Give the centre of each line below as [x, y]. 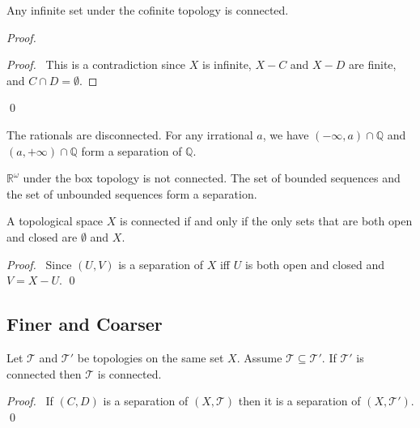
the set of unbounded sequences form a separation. [132, 193]
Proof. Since [39, 264]
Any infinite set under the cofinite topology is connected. [148, 10]
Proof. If [30, 401]
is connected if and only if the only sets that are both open [266, 221]
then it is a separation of [299, 401]
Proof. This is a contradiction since [96, 64]
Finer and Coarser [85, 324]
